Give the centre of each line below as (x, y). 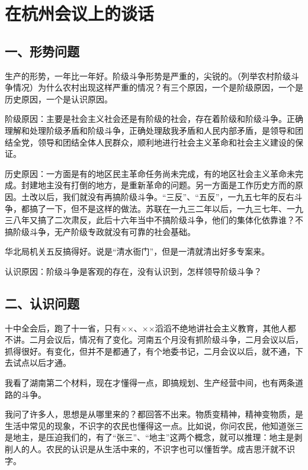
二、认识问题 (42, 303)
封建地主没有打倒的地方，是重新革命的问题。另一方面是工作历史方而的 (158, 185)
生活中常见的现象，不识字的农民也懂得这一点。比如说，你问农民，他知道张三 (154, 425)
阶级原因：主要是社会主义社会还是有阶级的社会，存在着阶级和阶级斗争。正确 (154, 119)
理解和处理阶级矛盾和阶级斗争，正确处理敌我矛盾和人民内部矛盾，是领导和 (150, 130)
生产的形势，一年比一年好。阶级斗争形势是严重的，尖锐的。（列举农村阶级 (148, 75)
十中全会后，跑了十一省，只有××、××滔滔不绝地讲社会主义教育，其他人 (146, 328)
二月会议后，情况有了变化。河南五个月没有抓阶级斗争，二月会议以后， (166, 339)
